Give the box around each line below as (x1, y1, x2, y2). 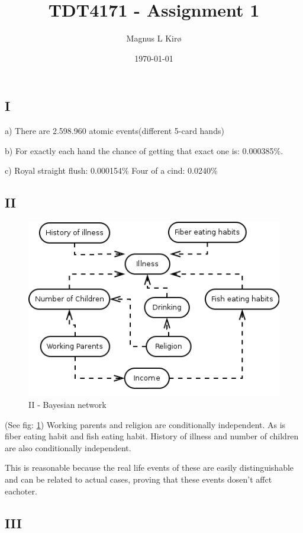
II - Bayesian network (28, 398, 107, 410)
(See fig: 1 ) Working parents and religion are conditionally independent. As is (5, 418, 286, 430)
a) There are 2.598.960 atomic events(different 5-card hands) (5, 125, 224, 137)
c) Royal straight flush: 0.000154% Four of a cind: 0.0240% (5, 164, 218, 177)
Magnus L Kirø (126, 32, 182, 44)
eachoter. (5, 484, 37, 497)
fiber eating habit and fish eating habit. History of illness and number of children (5, 430, 299, 442)
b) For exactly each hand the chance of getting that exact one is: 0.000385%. (5, 144, 283, 157)
